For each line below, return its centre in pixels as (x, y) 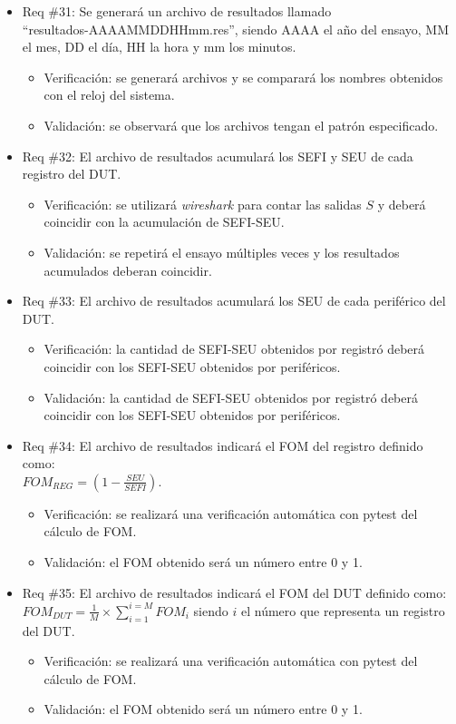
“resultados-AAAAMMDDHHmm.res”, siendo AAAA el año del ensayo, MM (236, 29)
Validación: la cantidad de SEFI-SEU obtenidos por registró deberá (231, 397)
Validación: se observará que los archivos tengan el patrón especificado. (241, 125)
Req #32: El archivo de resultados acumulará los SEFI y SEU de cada (218, 156)
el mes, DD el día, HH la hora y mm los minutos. (159, 47)
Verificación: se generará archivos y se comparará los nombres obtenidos (243, 77)
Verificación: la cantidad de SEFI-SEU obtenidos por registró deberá (234, 349)
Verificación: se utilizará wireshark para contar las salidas (203, 204)
